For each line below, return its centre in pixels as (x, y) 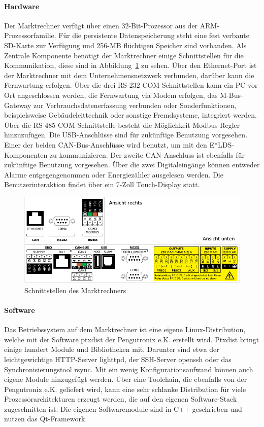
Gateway (18, 105)
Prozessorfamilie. (30, 35)
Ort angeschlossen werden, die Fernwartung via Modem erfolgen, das (111, 95)
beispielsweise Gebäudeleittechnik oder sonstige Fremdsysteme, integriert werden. (130, 115)
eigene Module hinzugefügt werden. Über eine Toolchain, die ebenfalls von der (126, 379)
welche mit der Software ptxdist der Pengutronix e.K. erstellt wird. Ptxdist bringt (132, 339)
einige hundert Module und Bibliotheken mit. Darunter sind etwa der (112, 349)
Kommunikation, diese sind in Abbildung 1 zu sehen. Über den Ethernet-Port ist (130, 65)
